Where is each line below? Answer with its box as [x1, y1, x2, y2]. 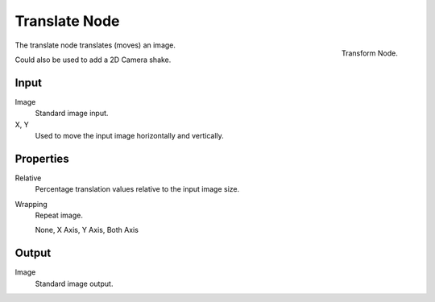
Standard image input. [35, 109, 109, 118]
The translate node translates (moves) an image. [14, 40, 176, 50]
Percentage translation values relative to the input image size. [35, 184, 240, 194]
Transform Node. [341, 48, 398, 58]
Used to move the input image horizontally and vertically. [35, 131, 225, 141]
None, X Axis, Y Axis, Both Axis [35, 225, 139, 235]
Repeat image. [35, 210, 84, 221]
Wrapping [14, 199, 48, 209]
